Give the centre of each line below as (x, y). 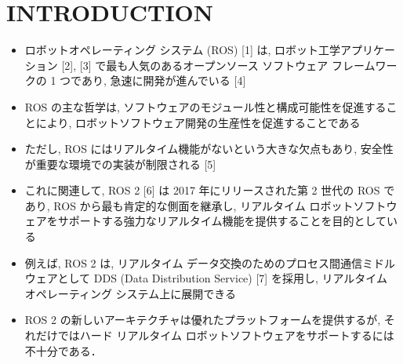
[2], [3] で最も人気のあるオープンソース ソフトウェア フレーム (218, 65)
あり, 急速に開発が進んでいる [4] (163, 80)
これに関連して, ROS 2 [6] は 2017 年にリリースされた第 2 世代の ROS (202, 190)
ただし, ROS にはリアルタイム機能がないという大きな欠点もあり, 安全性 (209, 149)
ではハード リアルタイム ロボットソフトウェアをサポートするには (226, 335)
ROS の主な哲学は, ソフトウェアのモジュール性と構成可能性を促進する (205, 106)
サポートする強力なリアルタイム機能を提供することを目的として (222, 221)
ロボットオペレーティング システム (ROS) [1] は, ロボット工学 (183, 50)
